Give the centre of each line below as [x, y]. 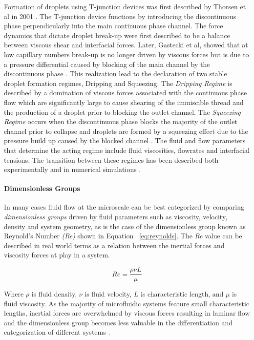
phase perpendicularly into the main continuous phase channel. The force [114, 26]
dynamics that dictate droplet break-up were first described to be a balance [117, 35]
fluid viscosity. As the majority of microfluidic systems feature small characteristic [127, 303]
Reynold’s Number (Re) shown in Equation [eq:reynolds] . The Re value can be [123, 236]
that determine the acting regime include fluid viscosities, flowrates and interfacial [127, 150]
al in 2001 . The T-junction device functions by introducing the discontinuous [120, 16]
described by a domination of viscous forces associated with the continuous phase [126, 93]
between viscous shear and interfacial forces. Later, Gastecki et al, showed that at [126, 45]
